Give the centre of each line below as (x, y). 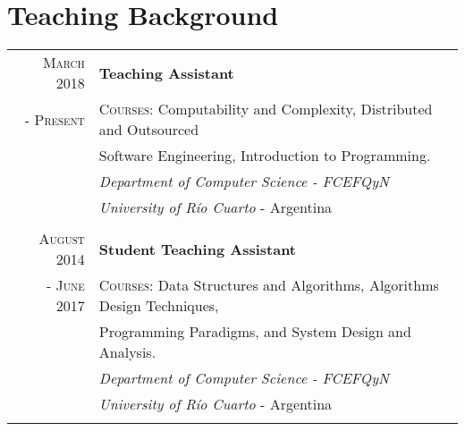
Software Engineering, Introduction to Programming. (265, 156)
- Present (55, 119)
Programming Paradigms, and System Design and (255, 332)
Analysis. (127, 352)
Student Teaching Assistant (198, 249)
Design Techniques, (159, 306)
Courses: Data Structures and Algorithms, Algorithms (269, 285)
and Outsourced (149, 130)
